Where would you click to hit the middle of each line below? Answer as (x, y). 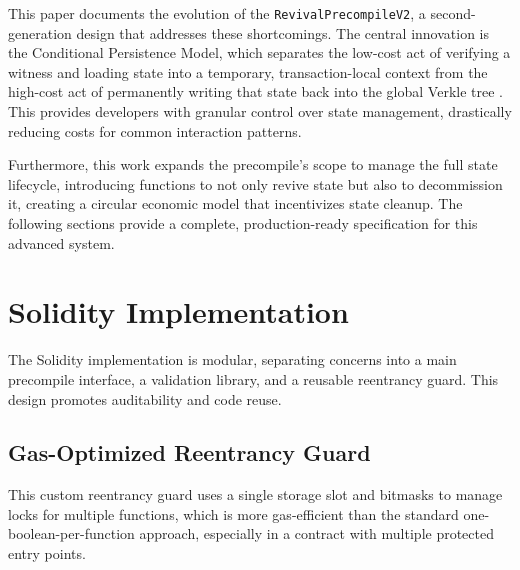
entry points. (47, 553)
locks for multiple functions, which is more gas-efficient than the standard (233, 513)
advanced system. (61, 242)
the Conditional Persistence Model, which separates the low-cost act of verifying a (259, 52)
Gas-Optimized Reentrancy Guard (189, 452)
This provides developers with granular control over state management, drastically (260, 111)
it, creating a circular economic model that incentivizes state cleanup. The (235, 203)
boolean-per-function (71, 533)
